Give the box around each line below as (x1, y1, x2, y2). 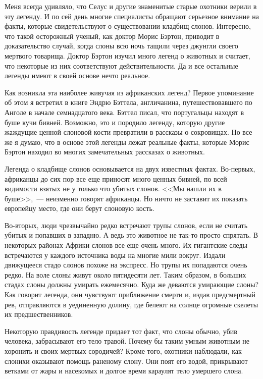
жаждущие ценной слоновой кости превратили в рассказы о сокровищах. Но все (5, 127, 252, 137)
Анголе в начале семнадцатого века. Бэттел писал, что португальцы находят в (5, 106, 244, 117)
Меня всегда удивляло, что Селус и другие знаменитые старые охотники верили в (5, 1, 257, 11)
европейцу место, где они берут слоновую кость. (5, 203, 154, 213)
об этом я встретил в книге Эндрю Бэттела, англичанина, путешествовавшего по (5, 97, 252, 107)
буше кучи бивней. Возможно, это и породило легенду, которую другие (5, 117, 225, 127)
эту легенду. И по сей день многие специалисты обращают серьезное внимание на (5, 11, 259, 21)
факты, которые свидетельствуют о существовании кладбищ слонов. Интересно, (5, 21, 251, 31)
